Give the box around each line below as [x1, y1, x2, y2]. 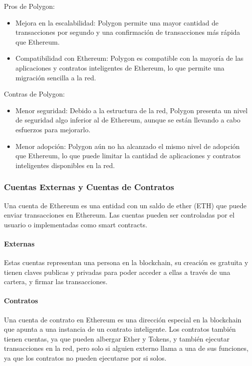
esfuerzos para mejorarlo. [15, 124, 91, 134]
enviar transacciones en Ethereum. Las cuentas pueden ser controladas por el [4, 210, 235, 220]
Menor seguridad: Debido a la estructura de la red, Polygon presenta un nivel [15, 105, 248, 115]
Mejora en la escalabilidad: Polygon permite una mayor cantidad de [15, 17, 219, 27]
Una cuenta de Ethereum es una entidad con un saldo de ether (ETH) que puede [4, 200, 247, 210]
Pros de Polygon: [4, 1, 55, 11]
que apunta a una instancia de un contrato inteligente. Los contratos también [4, 324, 236, 334]
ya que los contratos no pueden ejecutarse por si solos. [4, 353, 166, 363]
